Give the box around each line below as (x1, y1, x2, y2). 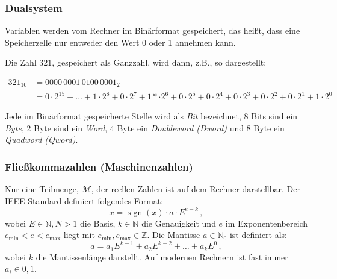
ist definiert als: (229, 228, 287, 241)
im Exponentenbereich (225, 216, 308, 229)
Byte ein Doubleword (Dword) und (117, 121, 244, 134)
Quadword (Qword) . (5, 133, 78, 146)
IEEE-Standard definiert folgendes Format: (5, 194, 164, 207)
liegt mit (63, 228, 95, 241)
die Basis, (80, 216, 116, 229)
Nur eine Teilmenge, (5, 183, 79, 195)
